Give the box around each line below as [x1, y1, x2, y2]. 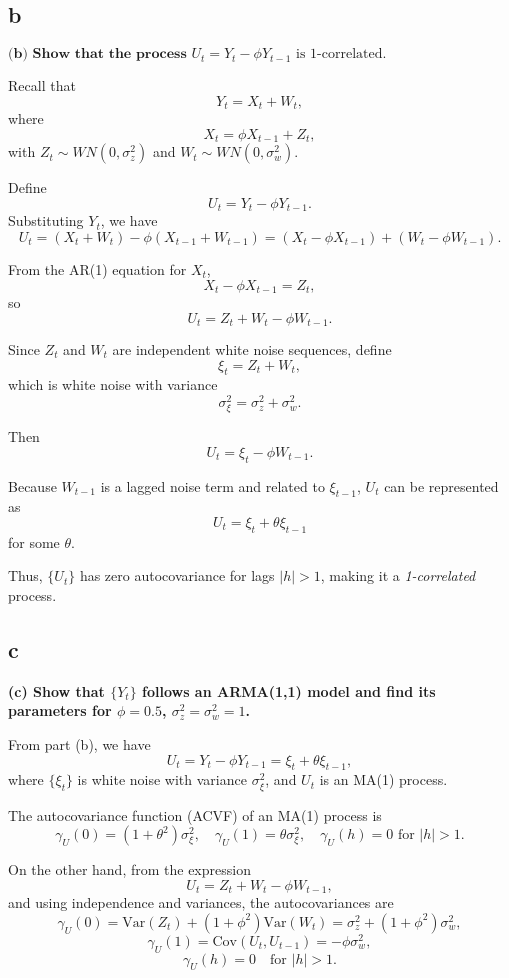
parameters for [8, 700, 112, 721]
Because [8, 475, 57, 496]
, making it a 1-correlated [320, 565, 476, 586]
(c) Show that [8, 680, 105, 701]
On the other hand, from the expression [8, 859, 251, 880]
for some [8, 531, 60, 552]
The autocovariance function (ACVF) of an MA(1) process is [8, 804, 382, 825]
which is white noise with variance [8, 374, 218, 395]
